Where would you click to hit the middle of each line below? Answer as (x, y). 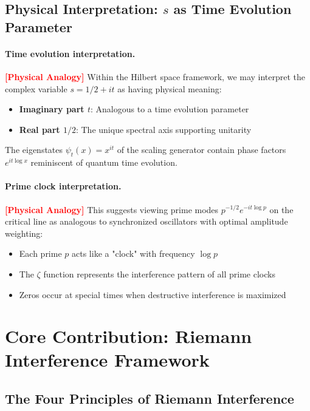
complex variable (36, 88)
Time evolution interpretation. (70, 53)
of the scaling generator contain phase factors (201, 150)
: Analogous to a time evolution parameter (170, 109)
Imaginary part (52, 109)
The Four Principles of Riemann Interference (150, 399)
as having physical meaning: (170, 88)
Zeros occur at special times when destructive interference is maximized (153, 294)
